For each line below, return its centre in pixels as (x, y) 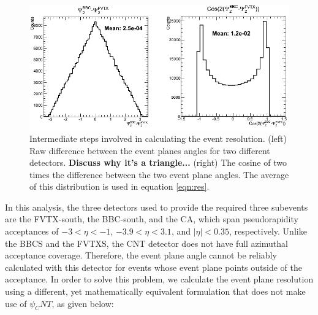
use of (16, 303)
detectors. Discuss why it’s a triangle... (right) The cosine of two (158, 162)
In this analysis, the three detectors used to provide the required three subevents (157, 207)
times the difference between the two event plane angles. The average (159, 174)
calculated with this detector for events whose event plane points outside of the (153, 267)
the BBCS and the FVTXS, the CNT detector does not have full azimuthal (146, 243)
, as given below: (83, 303)
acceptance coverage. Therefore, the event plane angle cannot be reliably (141, 255)
